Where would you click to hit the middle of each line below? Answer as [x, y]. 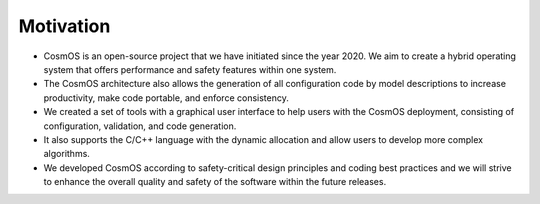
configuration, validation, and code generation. [140, 126]
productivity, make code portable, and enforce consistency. [166, 97]
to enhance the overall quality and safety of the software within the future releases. [215, 182]
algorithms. [66, 154]
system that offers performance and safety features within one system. [190, 69]
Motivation [64, 26]
